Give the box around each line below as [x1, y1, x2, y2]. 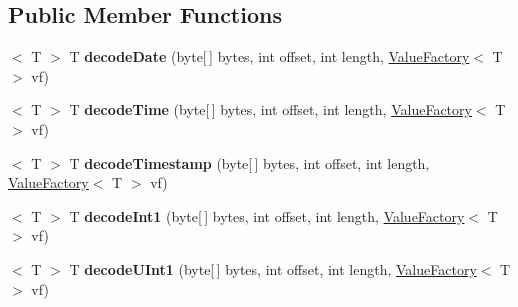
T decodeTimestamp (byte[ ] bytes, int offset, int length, [69, 152, 430, 173]
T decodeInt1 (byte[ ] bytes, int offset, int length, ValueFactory [69, 205, 465, 226]
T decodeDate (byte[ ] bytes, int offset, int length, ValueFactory [69, 46, 470, 67]
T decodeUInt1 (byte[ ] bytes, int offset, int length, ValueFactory [69, 258, 477, 279]
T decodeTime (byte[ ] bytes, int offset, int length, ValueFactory [69, 99, 472, 120]
